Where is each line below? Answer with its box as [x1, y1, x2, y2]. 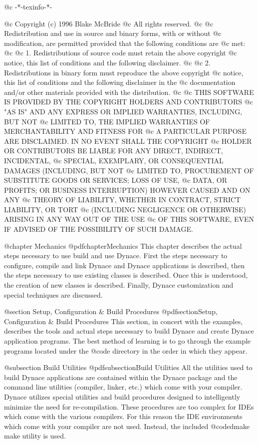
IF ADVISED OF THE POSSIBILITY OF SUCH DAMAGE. [4, 224, 193, 234]
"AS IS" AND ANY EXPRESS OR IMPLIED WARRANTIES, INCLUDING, [4, 106, 243, 116]
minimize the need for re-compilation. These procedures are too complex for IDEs [4, 401, 254, 412]
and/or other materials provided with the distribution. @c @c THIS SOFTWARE [4, 86, 254, 97]
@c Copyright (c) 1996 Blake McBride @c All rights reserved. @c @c [4, 18, 214, 28]
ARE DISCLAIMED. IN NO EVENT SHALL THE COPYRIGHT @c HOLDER [4, 135, 252, 146]
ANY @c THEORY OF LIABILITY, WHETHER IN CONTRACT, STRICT [4, 194, 241, 205]
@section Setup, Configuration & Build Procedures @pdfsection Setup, [4, 306, 218, 317]
